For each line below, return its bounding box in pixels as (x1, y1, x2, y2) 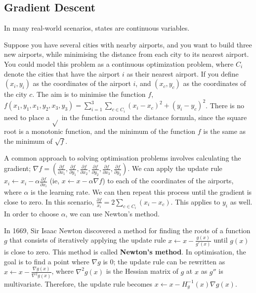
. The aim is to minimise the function (32, 89, 146, 99)
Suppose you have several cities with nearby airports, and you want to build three (4, 39, 252, 49)
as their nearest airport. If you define (127, 68, 239, 79)
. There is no (206, 100, 244, 110)
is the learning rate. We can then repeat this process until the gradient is (31, 187, 252, 197)
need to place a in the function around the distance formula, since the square (4, 112, 247, 122)
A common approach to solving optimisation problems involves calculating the (4, 152, 241, 163)
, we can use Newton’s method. (65, 209, 160, 219)
